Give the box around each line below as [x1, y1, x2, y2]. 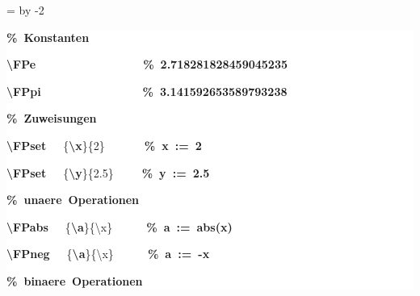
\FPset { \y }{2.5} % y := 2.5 [6, 164, 210, 181]
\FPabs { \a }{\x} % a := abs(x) [6, 218, 233, 235]
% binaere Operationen [6, 272, 143, 289]
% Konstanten [6, 28, 90, 45]
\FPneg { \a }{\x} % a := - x [6, 245, 210, 262]
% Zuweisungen [6, 110, 97, 127]
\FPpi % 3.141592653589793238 [6, 82, 288, 99]
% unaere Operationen [6, 191, 139, 208]
